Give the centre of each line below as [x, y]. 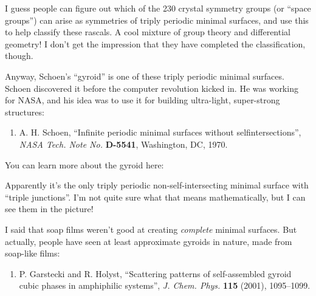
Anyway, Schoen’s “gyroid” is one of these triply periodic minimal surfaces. [145, 76]
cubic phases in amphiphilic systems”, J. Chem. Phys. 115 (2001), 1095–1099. [165, 285]
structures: [25, 112]
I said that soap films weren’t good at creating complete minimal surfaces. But [151, 229]
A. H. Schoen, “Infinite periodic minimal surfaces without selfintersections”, [160, 132]
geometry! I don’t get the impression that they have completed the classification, [155, 43]
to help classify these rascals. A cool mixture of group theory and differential [148, 32]
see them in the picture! [49, 209]
